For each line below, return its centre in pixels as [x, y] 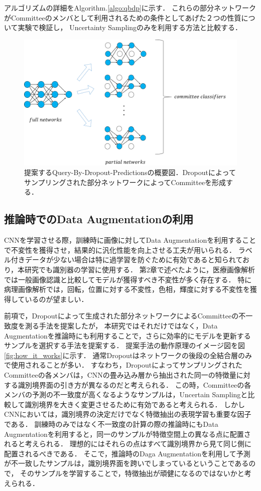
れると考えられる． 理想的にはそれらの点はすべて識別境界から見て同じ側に [128, 444]
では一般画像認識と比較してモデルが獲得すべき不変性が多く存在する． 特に [128, 279]
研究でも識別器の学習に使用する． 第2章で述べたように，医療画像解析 [140, 270]
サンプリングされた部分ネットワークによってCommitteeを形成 [125, 182]
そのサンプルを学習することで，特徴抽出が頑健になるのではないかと [132, 473]
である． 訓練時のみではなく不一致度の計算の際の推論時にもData [111, 424]
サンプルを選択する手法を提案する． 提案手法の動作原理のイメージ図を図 [124, 345]
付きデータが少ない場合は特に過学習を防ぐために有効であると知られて [127, 260]
